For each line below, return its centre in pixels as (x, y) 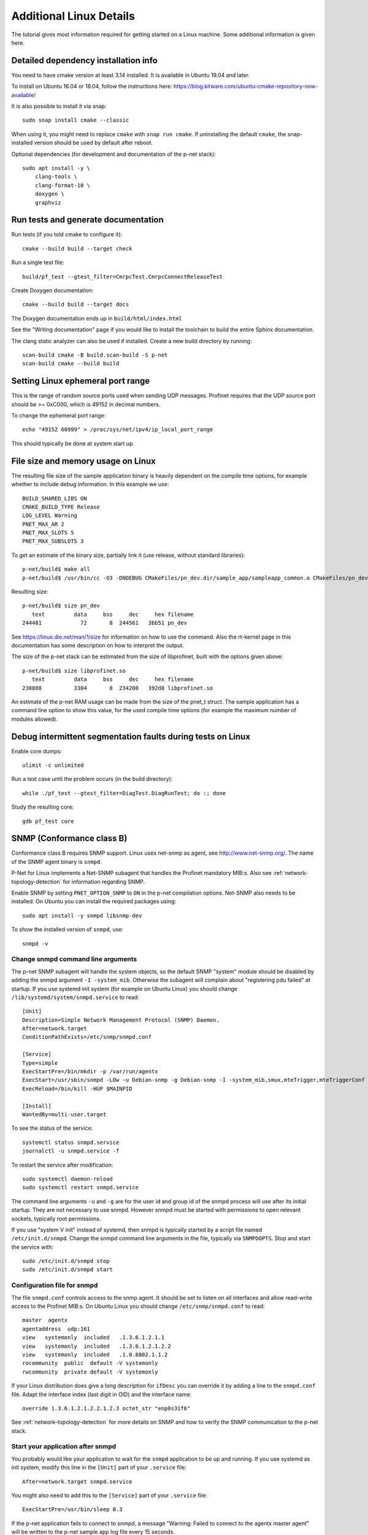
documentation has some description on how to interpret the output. (98, 645)
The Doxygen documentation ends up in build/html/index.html (97, 318)
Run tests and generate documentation (87, 220)
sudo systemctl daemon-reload (68, 1179)
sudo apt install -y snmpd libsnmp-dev (82, 915)
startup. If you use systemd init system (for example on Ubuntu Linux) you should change (124, 989)
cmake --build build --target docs (76, 305)
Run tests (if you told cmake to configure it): (67, 235)
